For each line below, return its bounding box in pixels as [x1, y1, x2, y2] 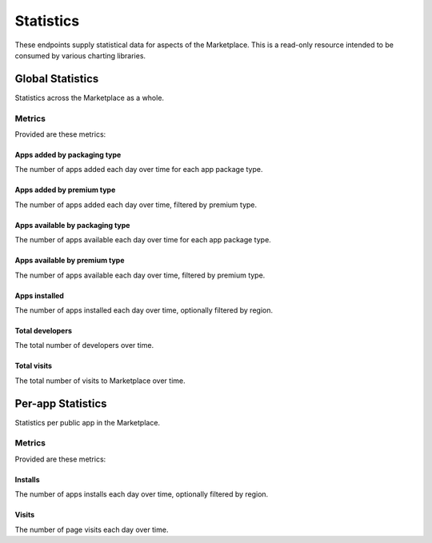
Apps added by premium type [14, 185, 116, 195]
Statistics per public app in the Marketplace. [14, 417, 160, 427]
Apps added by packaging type [14, 150, 122, 159]
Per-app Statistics [14, 397, 107, 410]
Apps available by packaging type [14, 220, 130, 230]
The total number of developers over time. [14, 341, 154, 350]
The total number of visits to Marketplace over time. [14, 376, 186, 385]
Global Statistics [14, 72, 99, 86]
